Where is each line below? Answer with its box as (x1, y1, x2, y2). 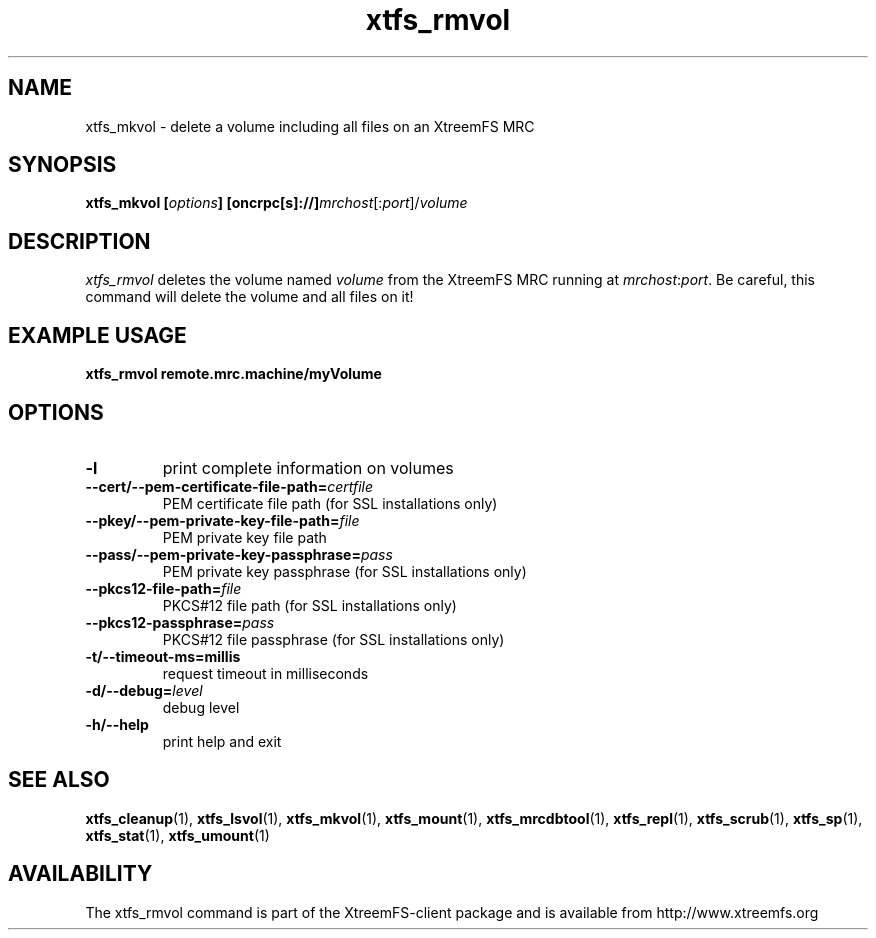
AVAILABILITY (8, 861, 153, 887)
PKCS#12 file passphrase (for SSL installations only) (162, 630, 505, 648)
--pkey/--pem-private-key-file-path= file (85, 511, 360, 529)
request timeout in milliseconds (162, 664, 369, 682)
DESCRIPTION (8, 228, 151, 254)
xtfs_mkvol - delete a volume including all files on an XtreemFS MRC (85, 117, 535, 135)
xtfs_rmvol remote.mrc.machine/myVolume (85, 365, 382, 383)
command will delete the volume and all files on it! (85, 288, 414, 306)
